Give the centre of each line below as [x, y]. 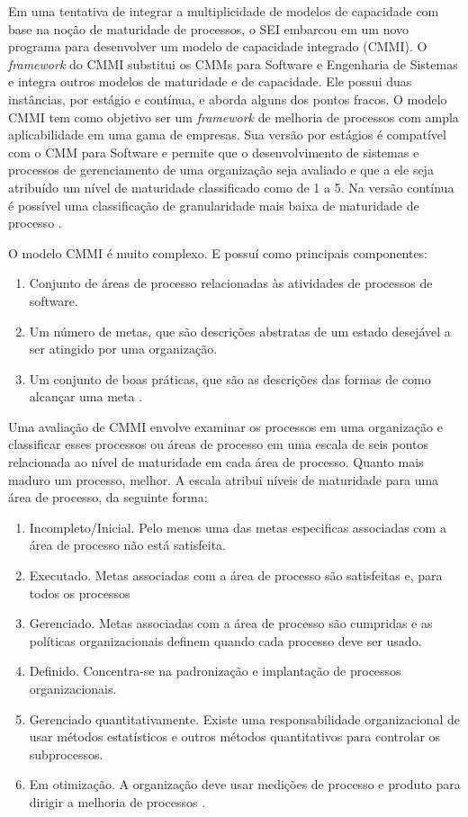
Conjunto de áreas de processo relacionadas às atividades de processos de [231, 283]
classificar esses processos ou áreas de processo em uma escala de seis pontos [219, 444]
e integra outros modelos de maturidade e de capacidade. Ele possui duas [210, 81]
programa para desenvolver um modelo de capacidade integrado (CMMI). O [218, 46]
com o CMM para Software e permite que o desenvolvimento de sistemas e [214, 152]
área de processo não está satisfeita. [127, 545]
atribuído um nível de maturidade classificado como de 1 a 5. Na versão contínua [231, 187]
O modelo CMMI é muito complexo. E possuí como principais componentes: [218, 252]
